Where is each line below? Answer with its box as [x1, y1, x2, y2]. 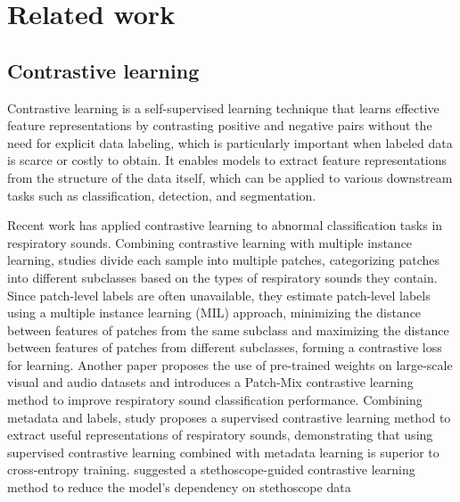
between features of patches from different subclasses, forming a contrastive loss [7, 338, 442, 357]
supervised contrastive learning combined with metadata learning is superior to [7, 442, 439, 461]
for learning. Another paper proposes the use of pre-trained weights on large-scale [7, 355, 453, 374]
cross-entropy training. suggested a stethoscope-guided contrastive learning [7, 460, 415, 479]
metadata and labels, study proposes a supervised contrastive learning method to [7, 407, 451, 426]
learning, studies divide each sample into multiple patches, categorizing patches [7, 251, 440, 269]
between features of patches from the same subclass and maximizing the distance [7, 320, 449, 339]
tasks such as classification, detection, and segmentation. [7, 185, 316, 204]
